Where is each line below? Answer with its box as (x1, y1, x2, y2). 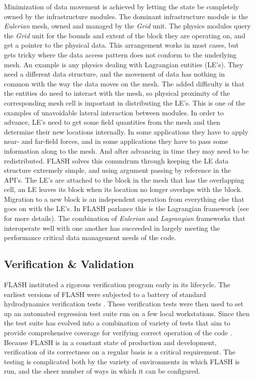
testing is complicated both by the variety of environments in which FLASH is (4, 356, 240, 366)
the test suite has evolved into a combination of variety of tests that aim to (4, 318, 230, 328)
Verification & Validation (4, 256, 134, 271)
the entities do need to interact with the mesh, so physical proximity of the (4, 88, 230, 98)
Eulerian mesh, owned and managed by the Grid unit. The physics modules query (4, 21, 251, 31)
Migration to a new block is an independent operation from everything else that (4, 193, 245, 204)
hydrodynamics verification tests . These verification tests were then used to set (4, 298, 244, 309)
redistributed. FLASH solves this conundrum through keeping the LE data (4, 155, 229, 165)
